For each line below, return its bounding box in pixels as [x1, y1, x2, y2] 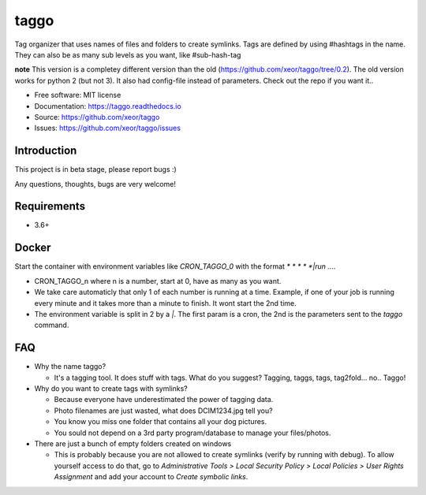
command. [34, 320, 69, 330]
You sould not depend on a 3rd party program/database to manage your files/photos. [54, 428, 331, 437]
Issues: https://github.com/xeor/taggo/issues [34, 123, 181, 133]
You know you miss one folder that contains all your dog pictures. [54, 417, 267, 426]
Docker [14, 241, 51, 255]
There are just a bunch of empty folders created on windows [34, 438, 232, 448]
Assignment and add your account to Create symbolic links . [54, 472, 248, 482]
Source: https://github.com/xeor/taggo [34, 112, 160, 121]
